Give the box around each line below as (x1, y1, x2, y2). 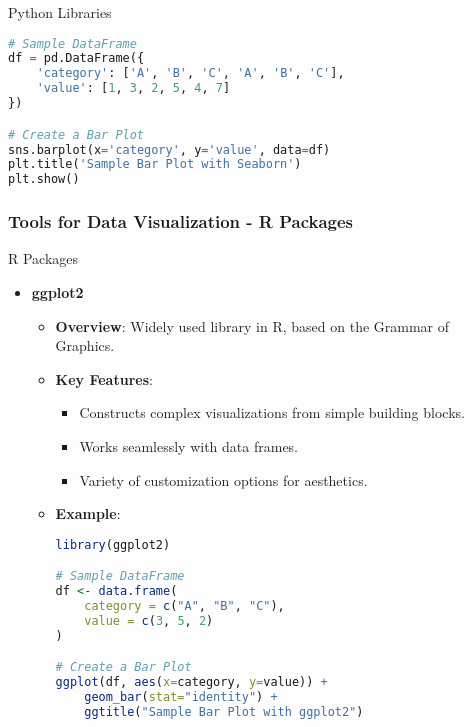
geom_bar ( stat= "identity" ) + (84, 690, 278, 704)
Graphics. (55, 335, 115, 356)
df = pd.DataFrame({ (8, 51, 145, 66)
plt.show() (8, 172, 80, 187)
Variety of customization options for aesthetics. (79, 469, 368, 490)
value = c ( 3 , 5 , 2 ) (84, 613, 214, 628)
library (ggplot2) (55, 537, 171, 552)
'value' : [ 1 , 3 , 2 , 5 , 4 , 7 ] (36, 81, 231, 96)
